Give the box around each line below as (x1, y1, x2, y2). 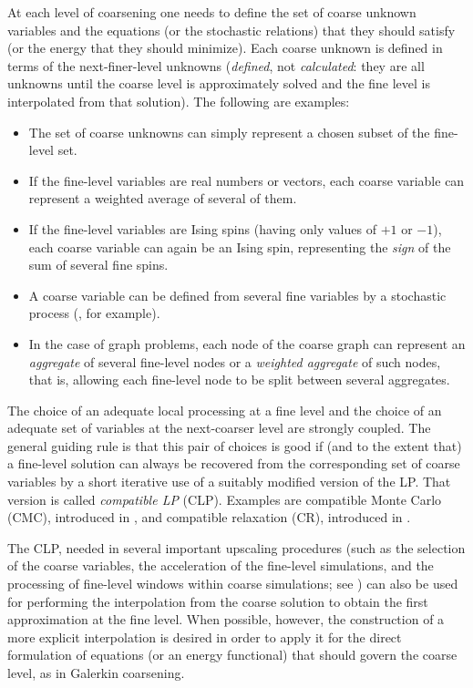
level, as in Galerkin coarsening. (7, 663, 185, 682)
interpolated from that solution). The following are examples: (7, 91, 350, 110)
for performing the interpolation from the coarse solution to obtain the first (7, 591, 428, 611)
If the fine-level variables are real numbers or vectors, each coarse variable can (28, 170, 465, 190)
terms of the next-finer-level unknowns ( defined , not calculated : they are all (7, 56, 425, 75)
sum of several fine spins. (28, 255, 169, 274)
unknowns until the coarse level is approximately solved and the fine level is (7, 74, 431, 93)
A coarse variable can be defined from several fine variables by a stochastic (28, 285, 447, 304)
